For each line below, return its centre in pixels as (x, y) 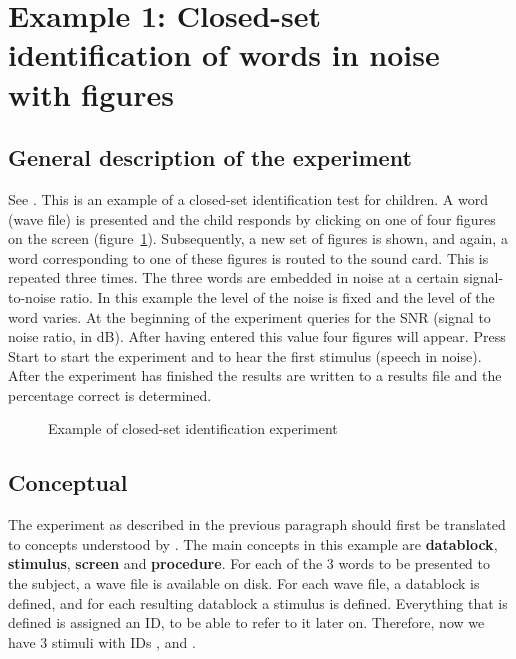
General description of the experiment (210, 157)
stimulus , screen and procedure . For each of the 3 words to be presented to (249, 563)
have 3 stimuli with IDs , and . (102, 641)
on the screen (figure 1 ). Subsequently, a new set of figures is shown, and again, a (258, 238)
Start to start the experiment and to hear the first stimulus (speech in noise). (245, 355)
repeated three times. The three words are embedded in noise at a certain (233, 277)
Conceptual (68, 482)
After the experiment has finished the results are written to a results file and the (255, 375)
